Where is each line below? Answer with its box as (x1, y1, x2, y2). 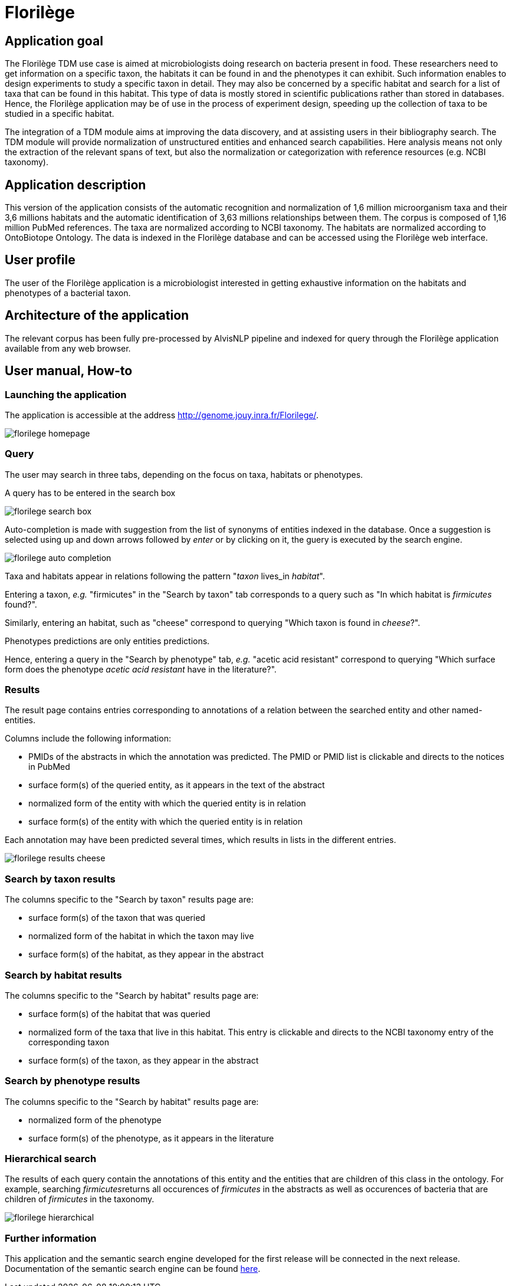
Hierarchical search (5, 1153, 97, 1165)
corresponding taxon (28, 1036, 109, 1047)
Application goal (5, 33, 103, 48)
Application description (5, 177, 146, 192)
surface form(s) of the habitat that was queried (28, 1008, 211, 1019)
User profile (5, 252, 76, 268)
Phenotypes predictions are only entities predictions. (5, 635, 210, 646)
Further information (5, 1232, 97, 1244)
